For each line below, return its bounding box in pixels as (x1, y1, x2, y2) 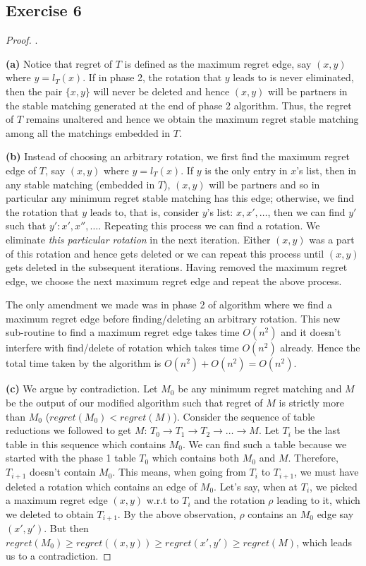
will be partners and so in (209, 176, 320, 191)
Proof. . (6, 32, 38, 47)
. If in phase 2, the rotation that (83, 70, 222, 85)
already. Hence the (280, 340, 360, 355)
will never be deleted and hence (93, 83, 230, 98)
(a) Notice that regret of (6, 56, 113, 71)
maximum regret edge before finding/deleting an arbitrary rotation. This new (6, 311, 341, 325)
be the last (294, 423, 341, 438)
